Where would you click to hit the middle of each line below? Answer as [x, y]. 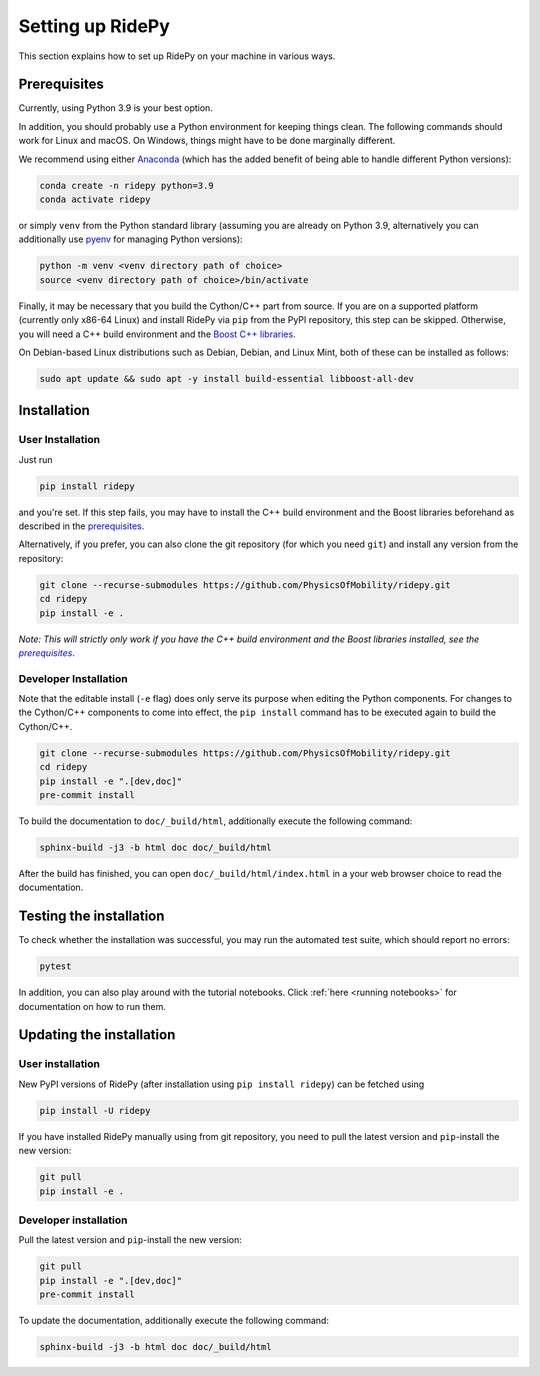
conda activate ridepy [95, 199]
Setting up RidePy [94, 26]
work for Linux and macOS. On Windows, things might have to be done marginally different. [207, 141]
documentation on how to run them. [92, 1006]
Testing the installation [91, 916]
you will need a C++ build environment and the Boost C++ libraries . [157, 334]
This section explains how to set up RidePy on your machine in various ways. [177, 56]
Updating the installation [97, 1035]
